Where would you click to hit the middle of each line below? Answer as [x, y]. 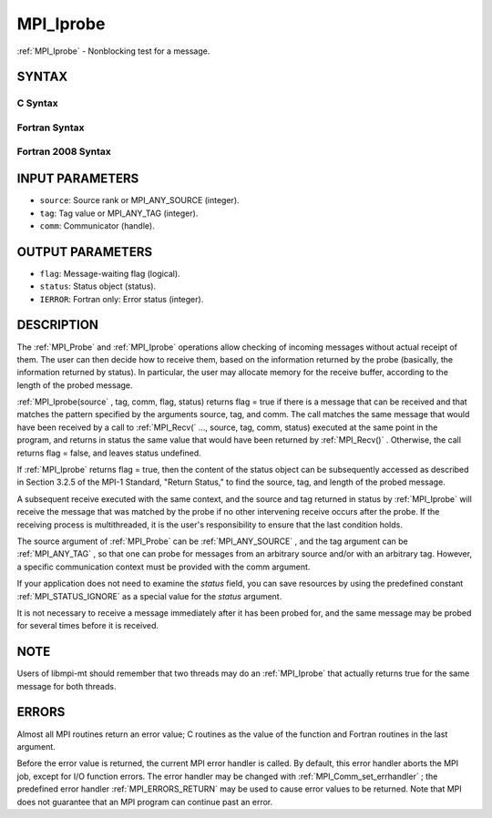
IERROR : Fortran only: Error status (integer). [122, 299]
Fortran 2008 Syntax [64, 152]
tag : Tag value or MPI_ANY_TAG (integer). [119, 213]
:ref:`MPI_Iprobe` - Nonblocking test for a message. [113, 51]
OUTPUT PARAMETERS [85, 252]
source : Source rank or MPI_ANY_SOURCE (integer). [140, 200]
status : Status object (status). [98, 286]
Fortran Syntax [51, 128]
